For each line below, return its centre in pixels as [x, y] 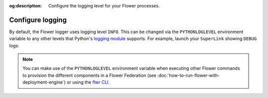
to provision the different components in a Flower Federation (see [89, 75]
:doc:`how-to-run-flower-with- [189, 75]
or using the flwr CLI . [88, 82]
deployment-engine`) [44, 82]
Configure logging [38, 20]
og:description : [26, 6]
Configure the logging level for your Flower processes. [104, 6]
